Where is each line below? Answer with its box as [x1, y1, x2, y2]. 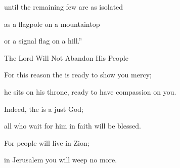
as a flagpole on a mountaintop [4, 18, 100, 29]
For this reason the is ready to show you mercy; [4, 69, 152, 80]
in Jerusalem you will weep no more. [4, 154, 117, 165]
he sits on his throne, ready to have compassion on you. [4, 86, 176, 97]
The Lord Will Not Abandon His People [4, 52, 128, 63]
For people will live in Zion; [4, 137, 89, 148]
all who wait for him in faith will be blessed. [4, 120, 141, 131]
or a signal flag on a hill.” [4, 35, 82, 46]
